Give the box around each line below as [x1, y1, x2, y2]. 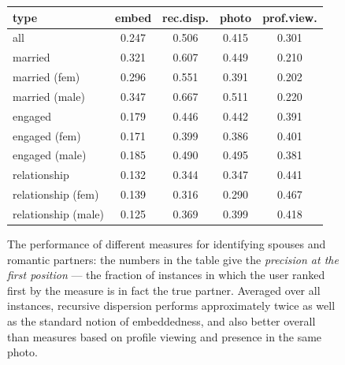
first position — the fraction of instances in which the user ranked [7, 266, 325, 283]
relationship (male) [13, 205, 105, 222]
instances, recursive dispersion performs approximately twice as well [7, 297, 336, 314]
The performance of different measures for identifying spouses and [7, 236, 326, 252]
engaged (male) [13, 147, 87, 163]
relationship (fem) [13, 186, 99, 203]
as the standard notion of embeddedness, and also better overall [7, 313, 316, 329]
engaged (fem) [13, 127, 81, 143]
